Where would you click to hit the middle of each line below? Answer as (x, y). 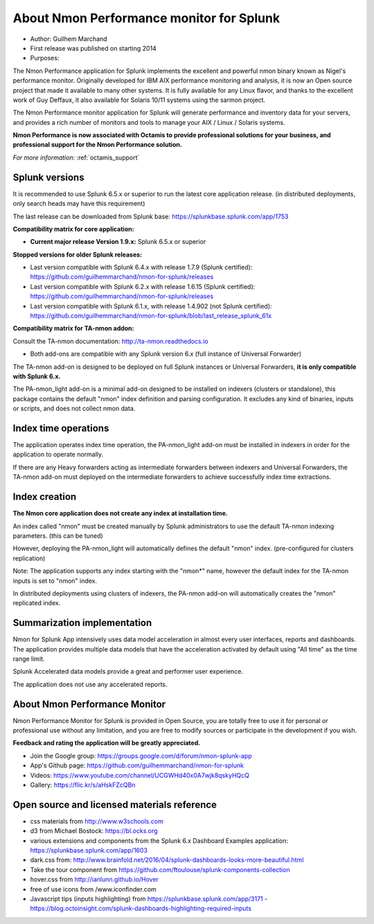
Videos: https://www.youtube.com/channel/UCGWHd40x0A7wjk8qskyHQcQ (140, 775)
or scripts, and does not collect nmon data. (74, 408)
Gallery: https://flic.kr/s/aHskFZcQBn (83, 785)
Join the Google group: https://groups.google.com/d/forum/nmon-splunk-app (141, 756)
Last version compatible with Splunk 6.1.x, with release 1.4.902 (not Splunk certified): (151, 306)
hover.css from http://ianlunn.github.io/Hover (95, 880)
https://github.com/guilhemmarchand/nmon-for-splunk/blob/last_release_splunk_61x (151, 316)
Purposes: (45, 58)
